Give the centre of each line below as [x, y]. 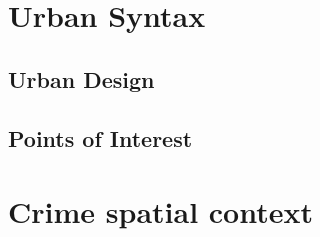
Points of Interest [100, 137]
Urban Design [81, 78]
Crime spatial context [160, 211]
